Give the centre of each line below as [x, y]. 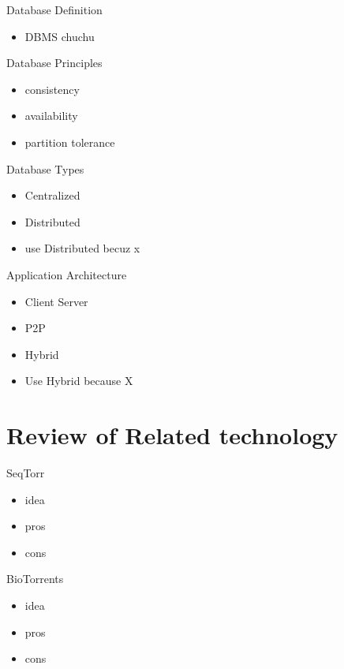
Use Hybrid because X [79, 381]
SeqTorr [26, 473]
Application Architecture [67, 274]
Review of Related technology [172, 435]
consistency [52, 89]
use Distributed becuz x [82, 248]
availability [51, 116]
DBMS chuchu [60, 36]
